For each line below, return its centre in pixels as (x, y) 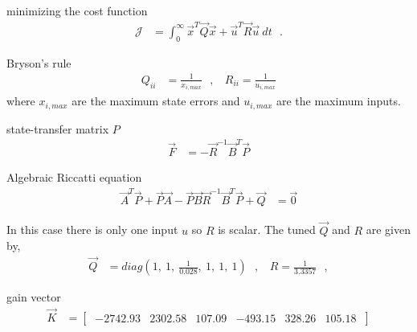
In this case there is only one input (92, 230)
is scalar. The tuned (267, 230)
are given (388, 230)
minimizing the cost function (77, 10)
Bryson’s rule (39, 62)
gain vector (34, 297)
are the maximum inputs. (338, 101)
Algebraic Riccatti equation (74, 177)
